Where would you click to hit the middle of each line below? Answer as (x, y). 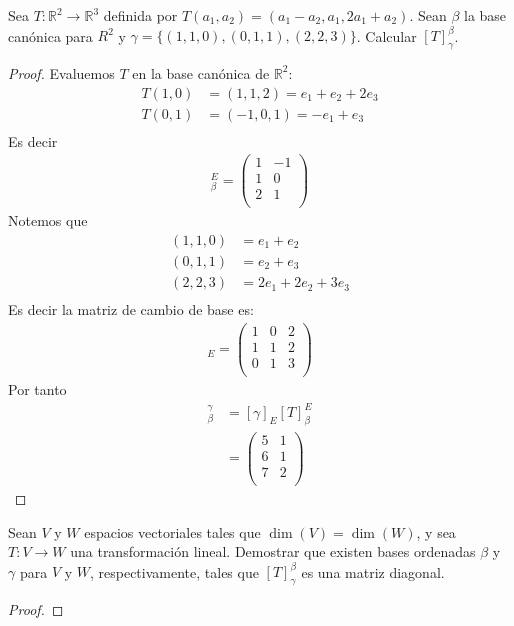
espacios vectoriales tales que (172, 531)
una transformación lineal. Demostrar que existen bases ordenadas (273, 551)
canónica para (50, 35)
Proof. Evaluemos (61, 72)
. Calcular (386, 35)
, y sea (436, 531)
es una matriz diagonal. (373, 571)
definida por (140, 15)
